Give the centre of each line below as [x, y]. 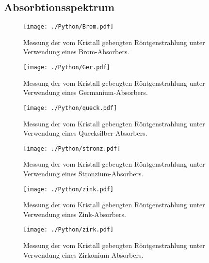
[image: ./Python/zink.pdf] [69, 189]
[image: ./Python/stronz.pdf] [72, 148]
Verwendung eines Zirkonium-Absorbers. [83, 255]
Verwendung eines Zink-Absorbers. [75, 214]
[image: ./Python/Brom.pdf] [69, 27]
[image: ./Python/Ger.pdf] [67, 68]
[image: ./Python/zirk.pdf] [69, 230]
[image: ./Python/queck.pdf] [70, 108]
